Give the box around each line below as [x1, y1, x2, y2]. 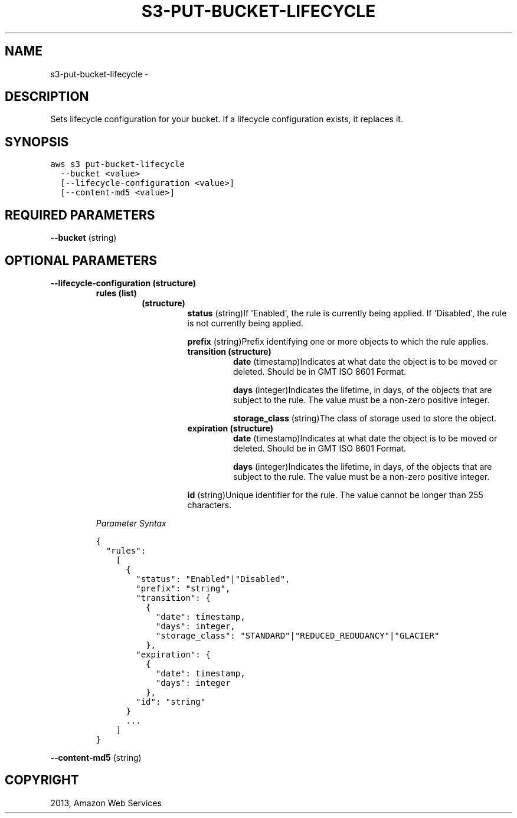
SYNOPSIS [5, 134, 69, 149]
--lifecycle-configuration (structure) [50, 277, 197, 288]
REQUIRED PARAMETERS [5, 207, 155, 223]
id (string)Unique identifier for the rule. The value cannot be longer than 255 [187, 489, 483, 500]
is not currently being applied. [187, 318, 304, 328]
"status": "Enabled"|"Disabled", [136, 574, 290, 584]
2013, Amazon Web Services [50, 797, 162, 808]
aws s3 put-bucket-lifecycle [50, 159, 185, 169]
